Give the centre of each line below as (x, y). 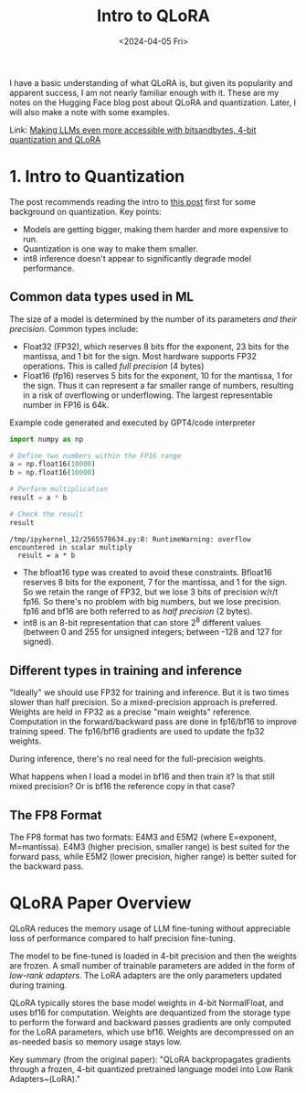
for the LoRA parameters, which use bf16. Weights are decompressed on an (152, 1032)
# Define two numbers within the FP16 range (95, 455)
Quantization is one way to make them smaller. (110, 249)
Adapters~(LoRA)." (45, 1078)
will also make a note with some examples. (90, 112)
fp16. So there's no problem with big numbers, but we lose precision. (152, 601)
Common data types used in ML (102, 297)
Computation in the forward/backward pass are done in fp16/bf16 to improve (153, 722)
